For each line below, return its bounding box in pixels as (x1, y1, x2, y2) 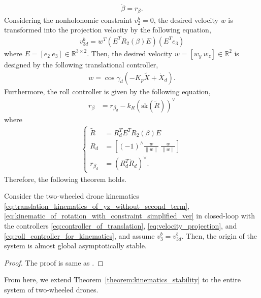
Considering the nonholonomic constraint (4, 14, 132, 25)
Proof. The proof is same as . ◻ (4, 257, 104, 268)
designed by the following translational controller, (4, 59, 158, 69)
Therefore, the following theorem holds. (4, 173, 126, 184)
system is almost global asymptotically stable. (4, 240, 147, 251)
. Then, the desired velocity (87, 48, 172, 58)
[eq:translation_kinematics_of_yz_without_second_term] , (4, 200, 190, 211)
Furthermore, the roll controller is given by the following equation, (4, 86, 211, 96)
